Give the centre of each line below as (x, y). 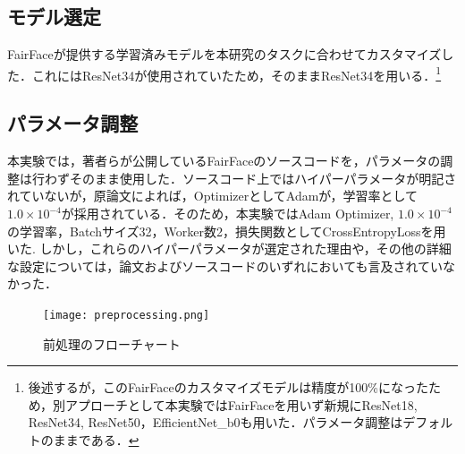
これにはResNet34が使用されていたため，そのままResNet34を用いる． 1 (237, 73)
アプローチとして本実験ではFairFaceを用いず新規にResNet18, (241, 404)
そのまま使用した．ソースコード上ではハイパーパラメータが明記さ (263, 178)
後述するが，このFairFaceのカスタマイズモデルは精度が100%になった (228, 387)
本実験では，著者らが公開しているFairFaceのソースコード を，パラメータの (224, 161)
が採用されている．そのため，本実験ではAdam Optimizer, (228, 214)
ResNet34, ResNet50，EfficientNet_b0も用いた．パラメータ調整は (216, 422)
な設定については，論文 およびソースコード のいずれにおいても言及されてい (225, 266)
